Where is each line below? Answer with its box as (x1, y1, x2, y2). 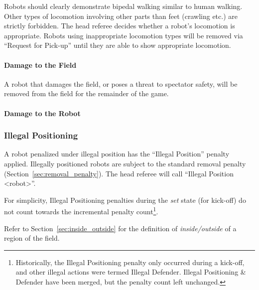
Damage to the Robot (4, 108, 81, 118)
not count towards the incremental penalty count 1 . (4, 205, 158, 216)
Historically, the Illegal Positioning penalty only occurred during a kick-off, (15, 257, 245, 267)
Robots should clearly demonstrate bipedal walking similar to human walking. (4, 1, 243, 11)
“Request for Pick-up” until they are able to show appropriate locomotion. (4, 40, 231, 50)
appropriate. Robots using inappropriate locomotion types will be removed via (4, 30, 243, 40)
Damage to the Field (4, 59, 77, 70)
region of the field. (4, 233, 60, 243)
